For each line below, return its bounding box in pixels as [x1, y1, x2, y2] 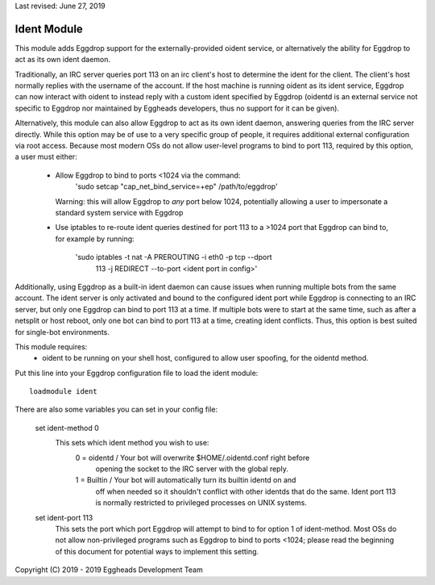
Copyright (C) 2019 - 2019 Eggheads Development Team [14, 565, 203, 575]
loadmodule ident [29, 387, 97, 396]
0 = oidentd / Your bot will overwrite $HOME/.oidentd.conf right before [75, 453, 310, 462]
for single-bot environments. [14, 327, 110, 336]
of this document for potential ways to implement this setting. [55, 546, 259, 556]
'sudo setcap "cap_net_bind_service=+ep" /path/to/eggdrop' [75, 182, 278, 191]
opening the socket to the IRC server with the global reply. [95, 464, 289, 474]
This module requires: [14, 341, 88, 351]
